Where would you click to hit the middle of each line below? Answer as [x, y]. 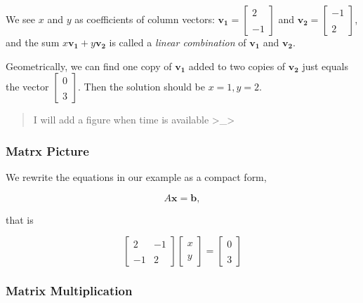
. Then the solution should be [141, 87]
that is [20, 219]
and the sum [33, 42]
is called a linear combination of [178, 42]
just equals [325, 66]
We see [21, 19]
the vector [27, 87]
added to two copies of [237, 66]
